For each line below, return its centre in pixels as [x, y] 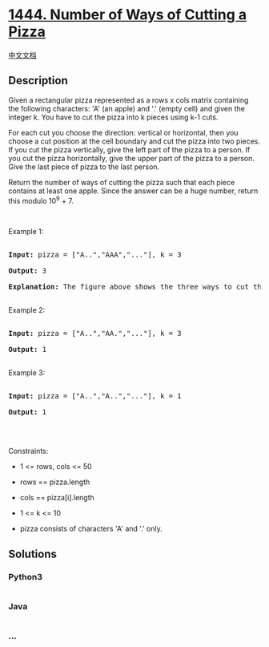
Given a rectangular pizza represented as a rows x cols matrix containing [128, 100]
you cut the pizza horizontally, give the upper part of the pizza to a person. [131, 158]
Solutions [33, 554]
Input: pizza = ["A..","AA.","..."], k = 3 [95, 334]
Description [38, 81]
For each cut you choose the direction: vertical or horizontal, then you [123, 132]
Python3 [25, 576]
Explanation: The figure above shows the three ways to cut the [137, 287]
